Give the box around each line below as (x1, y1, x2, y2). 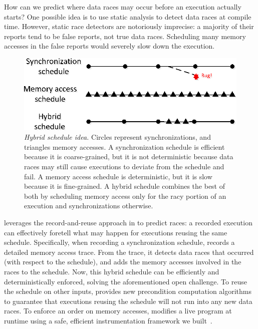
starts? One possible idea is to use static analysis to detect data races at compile (4, 11, 251, 22)
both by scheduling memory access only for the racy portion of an (24, 190, 226, 201)
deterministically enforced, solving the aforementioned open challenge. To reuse (4, 276, 247, 286)
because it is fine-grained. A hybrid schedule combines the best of (24, 181, 225, 191)
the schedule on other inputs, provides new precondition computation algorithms (4, 286, 252, 296)
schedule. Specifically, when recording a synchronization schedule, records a (4, 237, 235, 247)
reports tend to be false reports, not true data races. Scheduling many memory (4, 31, 246, 41)
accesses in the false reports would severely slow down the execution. (4, 41, 215, 51)
